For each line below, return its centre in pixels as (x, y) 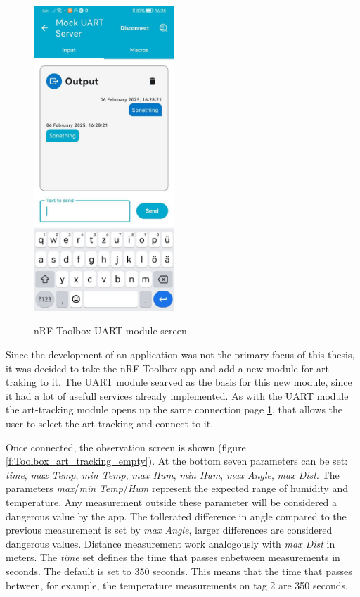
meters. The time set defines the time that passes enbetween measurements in (173, 557)
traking (21, 382)
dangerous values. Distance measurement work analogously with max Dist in (171, 543)
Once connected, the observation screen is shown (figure (126, 447)
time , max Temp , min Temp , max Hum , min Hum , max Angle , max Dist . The (173, 474)
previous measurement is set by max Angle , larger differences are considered (169, 530)
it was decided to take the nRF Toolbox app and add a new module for (160, 368)
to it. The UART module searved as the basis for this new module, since (196, 382)
